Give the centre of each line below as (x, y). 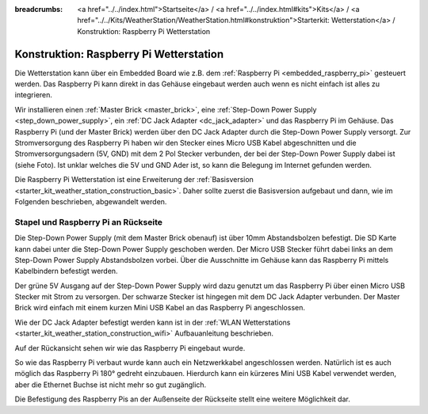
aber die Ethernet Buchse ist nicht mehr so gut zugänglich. (111, 385)
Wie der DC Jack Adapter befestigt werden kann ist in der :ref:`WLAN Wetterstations (153, 322)
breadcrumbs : (39, 9)
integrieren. (34, 95)
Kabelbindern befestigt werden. (66, 271)
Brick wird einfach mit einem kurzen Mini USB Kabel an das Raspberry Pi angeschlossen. (160, 308)
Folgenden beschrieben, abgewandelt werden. (91, 201)
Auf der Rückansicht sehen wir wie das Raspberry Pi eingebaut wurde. (130, 348)
